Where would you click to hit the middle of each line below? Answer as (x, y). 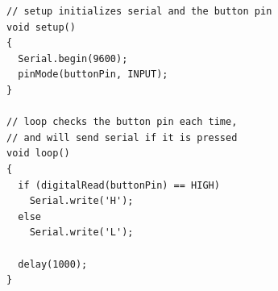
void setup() (41, 27)
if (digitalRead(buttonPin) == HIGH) (119, 185)
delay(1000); (53, 264)
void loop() (38, 154)
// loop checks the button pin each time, (122, 122)
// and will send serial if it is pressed (122, 137)
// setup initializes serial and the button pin (139, 11)
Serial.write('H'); (81, 201)
